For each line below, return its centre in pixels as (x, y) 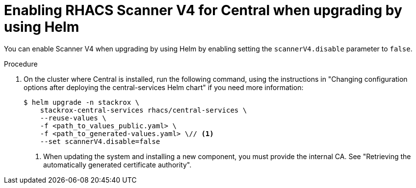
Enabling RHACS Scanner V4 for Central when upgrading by (203, 10)
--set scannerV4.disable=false (100, 141)
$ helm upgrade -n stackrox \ (82, 102)
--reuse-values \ (73, 118)
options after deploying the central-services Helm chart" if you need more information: (164, 87)
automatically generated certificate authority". (117, 164)
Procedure (21, 64)
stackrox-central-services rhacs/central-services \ (143, 110)
